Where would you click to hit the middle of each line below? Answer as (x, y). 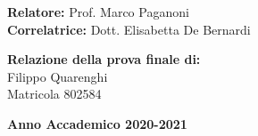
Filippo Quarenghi (58, 76)
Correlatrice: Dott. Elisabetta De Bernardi (129, 29)
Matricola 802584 (54, 94)
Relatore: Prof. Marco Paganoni (98, 12)
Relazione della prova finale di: (104, 59)
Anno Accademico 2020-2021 (97, 123)
